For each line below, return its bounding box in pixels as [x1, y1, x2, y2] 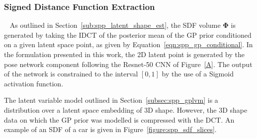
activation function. [4, 78, 64, 88]
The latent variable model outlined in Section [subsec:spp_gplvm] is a [4, 95, 218, 105]
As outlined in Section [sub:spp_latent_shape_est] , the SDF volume [9, 20, 221, 30]
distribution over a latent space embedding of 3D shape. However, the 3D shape [4, 104, 248, 115]
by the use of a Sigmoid [162, 69, 234, 79]
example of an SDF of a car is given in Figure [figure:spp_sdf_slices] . [4, 124, 217, 135]
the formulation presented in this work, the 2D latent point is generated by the [4, 49, 245, 59]
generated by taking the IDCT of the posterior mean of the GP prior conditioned [4, 29, 252, 40]
